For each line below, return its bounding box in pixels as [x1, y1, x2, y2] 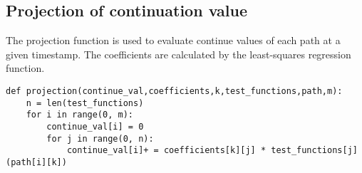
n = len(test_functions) [26, 98, 144, 108]
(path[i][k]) [6, 157, 67, 167]
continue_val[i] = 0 [46, 121, 144, 132]
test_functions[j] [271, 145, 358, 156]
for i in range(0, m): [26, 110, 133, 120]
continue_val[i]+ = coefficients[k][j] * [66, 145, 267, 156]
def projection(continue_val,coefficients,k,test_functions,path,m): [6, 85, 343, 96]
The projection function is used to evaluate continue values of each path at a [6, 33, 341, 48]
